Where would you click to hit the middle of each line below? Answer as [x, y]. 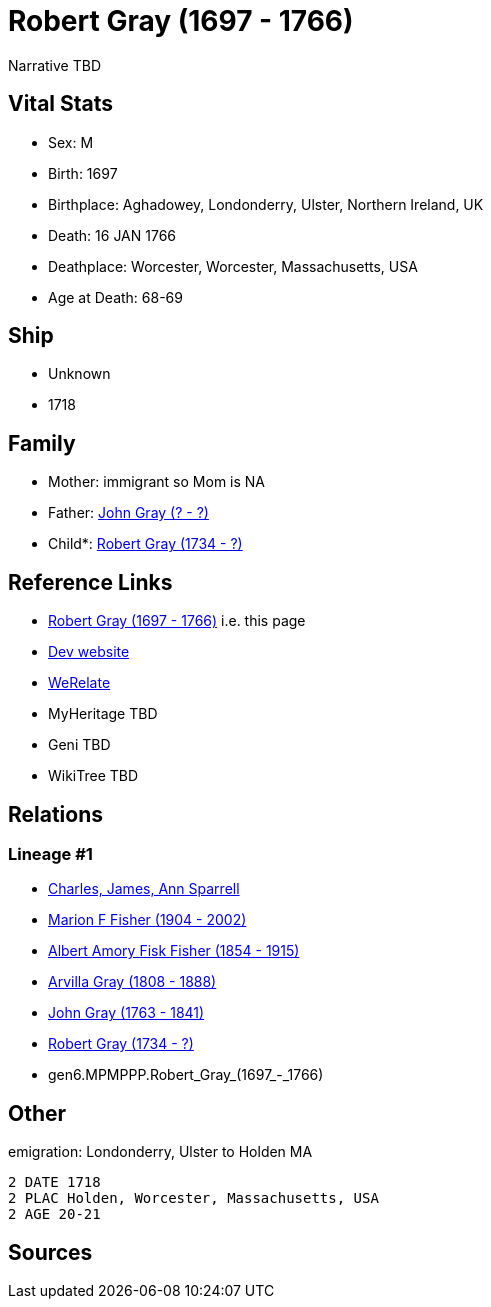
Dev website [89, 652]
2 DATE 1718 [54, 1182]
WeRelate [79, 683]
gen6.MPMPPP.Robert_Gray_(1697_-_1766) [186, 1075]
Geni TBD [79, 745]
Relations [56, 814]
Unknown [79, 374]
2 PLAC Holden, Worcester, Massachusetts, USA [193, 1198]
